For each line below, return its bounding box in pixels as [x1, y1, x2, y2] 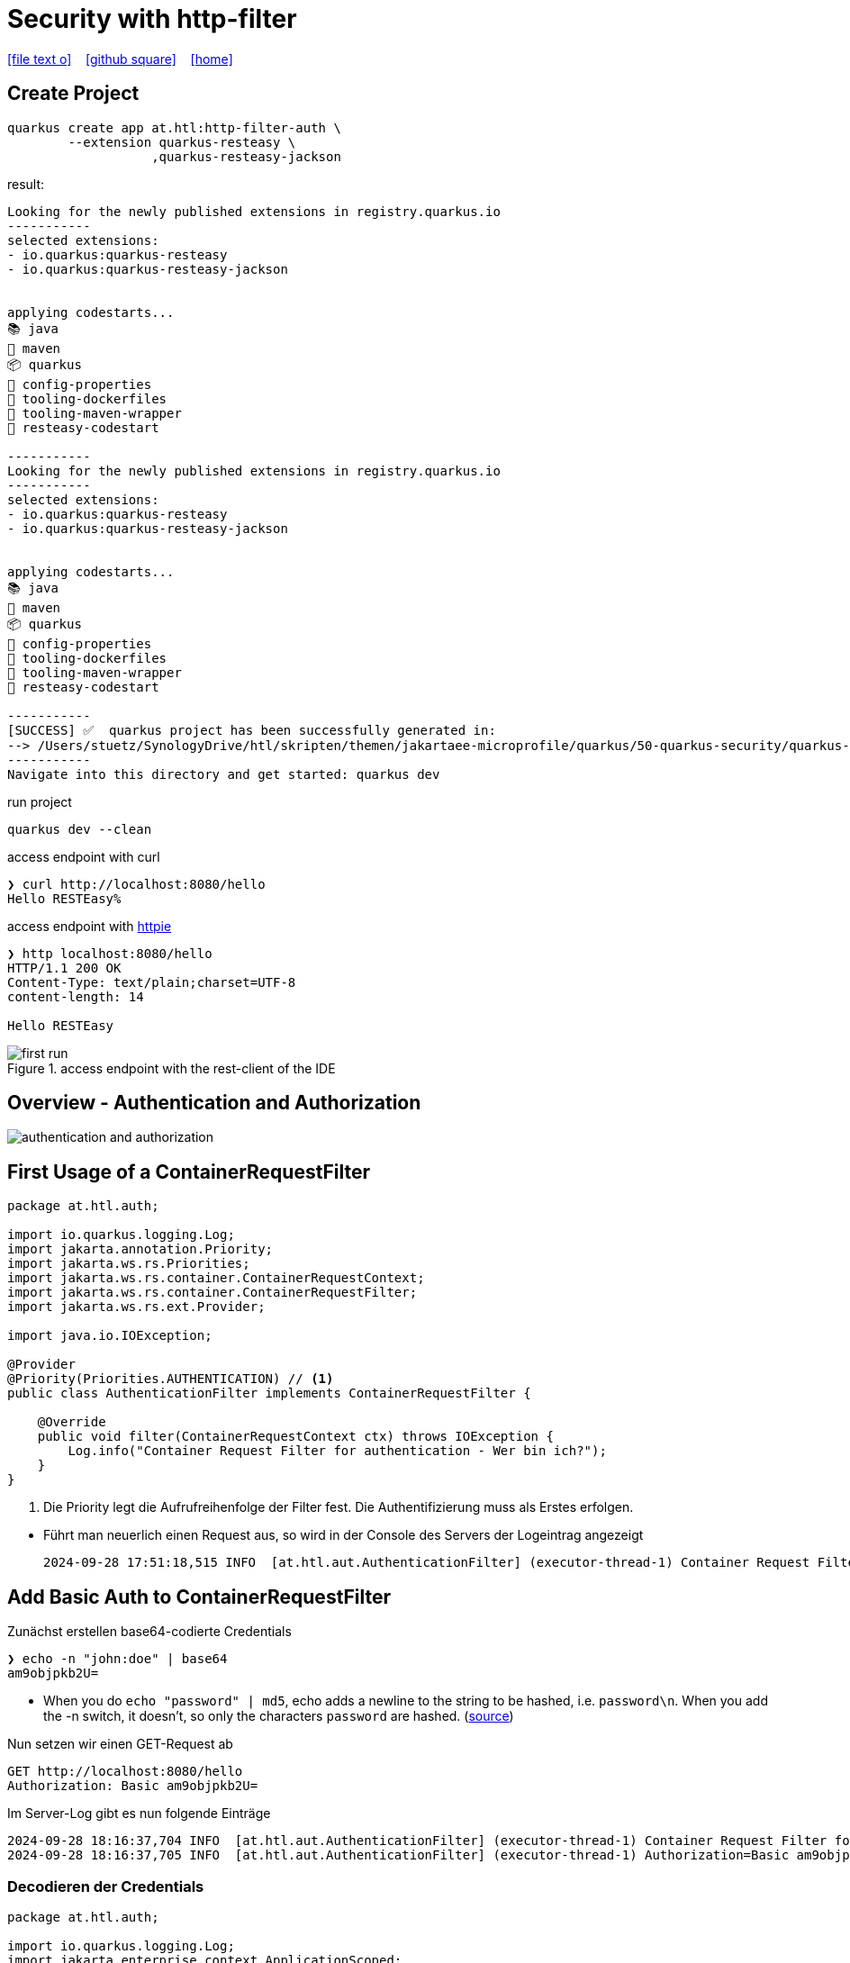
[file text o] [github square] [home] [7, 50, 233, 67]
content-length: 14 [7, 989, 144, 1004]
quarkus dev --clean [7, 821, 152, 837]
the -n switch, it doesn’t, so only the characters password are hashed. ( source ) [43, 1708, 514, 1724]
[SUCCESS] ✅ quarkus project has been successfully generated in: [7, 722, 496, 737]
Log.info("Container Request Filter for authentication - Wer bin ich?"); [68, 1443, 607, 1459]
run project [7, 793, 72, 810]
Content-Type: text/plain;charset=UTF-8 [7, 974, 296, 990]
